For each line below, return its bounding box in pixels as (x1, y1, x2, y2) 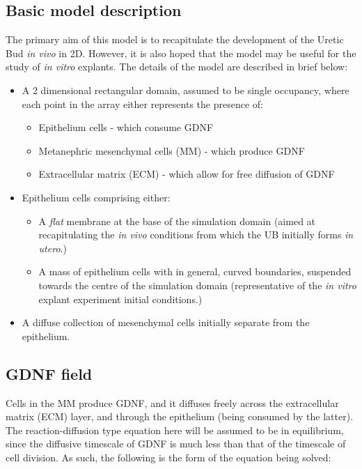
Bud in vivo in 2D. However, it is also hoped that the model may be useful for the (6, 45, 356, 60)
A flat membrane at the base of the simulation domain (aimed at (38, 213, 316, 228)
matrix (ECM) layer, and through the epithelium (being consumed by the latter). (6, 409, 354, 424)
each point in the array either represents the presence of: (22, 96, 263, 111)
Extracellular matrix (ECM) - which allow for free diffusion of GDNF (38, 167, 335, 181)
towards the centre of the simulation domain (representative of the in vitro (38, 277, 356, 292)
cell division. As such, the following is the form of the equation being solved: (6, 449, 331, 464)
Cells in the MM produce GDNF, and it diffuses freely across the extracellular (6, 395, 339, 410)
